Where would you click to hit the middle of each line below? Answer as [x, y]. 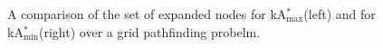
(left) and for [340, 14]
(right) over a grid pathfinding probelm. [150, 31]
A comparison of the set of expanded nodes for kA [147, 14]
